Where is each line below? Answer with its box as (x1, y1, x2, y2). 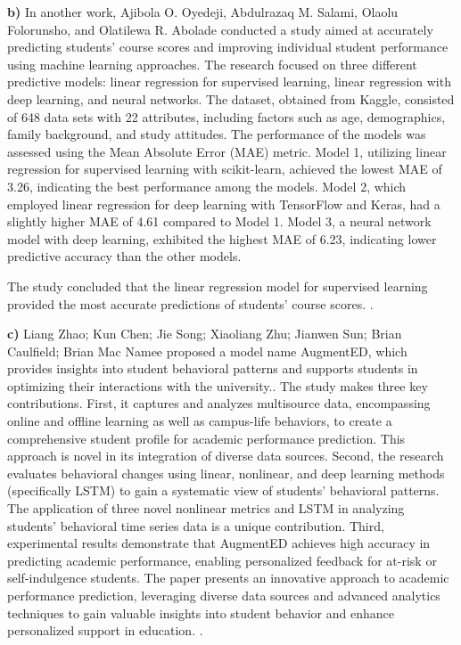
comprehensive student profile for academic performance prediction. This (7, 429, 406, 447)
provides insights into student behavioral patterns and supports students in (7, 359, 418, 378)
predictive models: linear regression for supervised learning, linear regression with (7, 72, 451, 91)
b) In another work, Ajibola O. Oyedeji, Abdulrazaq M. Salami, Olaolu (7, 3, 399, 20)
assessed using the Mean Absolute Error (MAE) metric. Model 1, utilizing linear (7, 142, 447, 160)
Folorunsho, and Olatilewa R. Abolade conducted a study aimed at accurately (7, 20, 433, 38)
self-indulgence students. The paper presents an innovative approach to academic (7, 568, 449, 587)
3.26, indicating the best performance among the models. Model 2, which (7, 176, 407, 195)
